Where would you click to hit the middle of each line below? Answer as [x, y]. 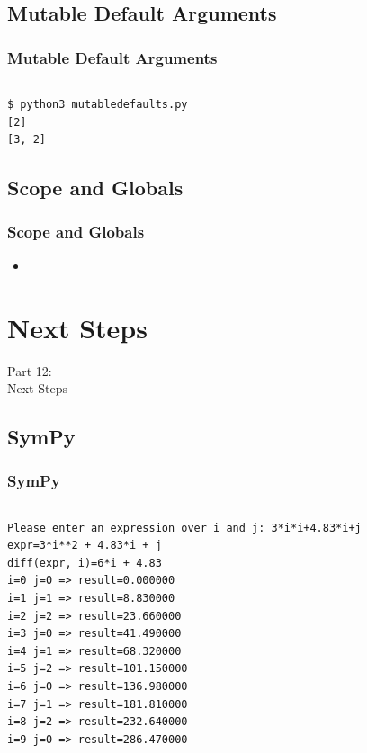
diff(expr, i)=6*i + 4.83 [85, 563]
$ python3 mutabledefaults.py [98, 104]
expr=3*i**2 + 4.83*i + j [85, 546]
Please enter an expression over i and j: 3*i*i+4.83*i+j [184, 528]
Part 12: [30, 370]
